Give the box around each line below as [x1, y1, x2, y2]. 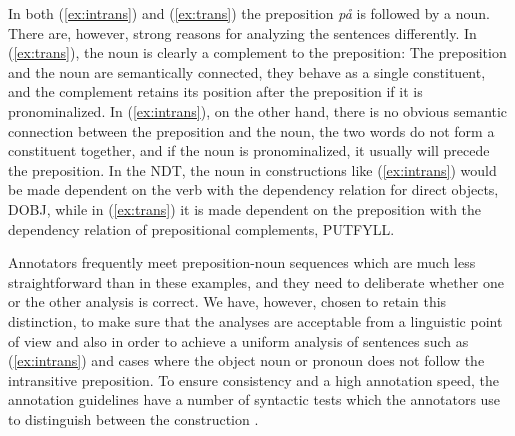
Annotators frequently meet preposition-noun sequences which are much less [8, 252, 476, 273]
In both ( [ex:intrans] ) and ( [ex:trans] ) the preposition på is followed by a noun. [8, 3, 490, 23]
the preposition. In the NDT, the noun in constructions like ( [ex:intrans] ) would [8, 159, 497, 180]
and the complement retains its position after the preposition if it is [8, 81, 423, 102]
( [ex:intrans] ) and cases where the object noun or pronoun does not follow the [8, 350, 485, 371]
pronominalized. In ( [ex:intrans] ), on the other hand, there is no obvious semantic [8, 100, 508, 121]
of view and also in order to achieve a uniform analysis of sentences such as [8, 330, 469, 351]
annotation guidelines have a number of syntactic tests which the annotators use [8, 389, 501, 410]
